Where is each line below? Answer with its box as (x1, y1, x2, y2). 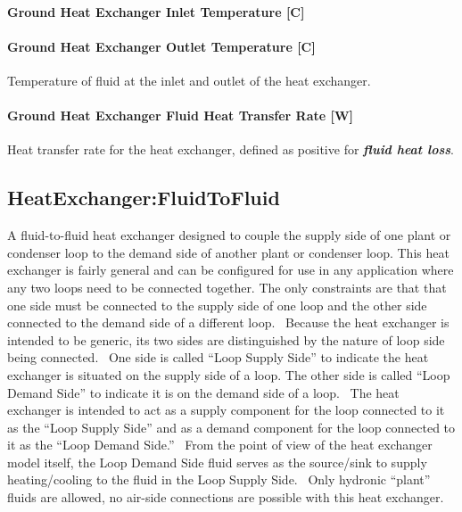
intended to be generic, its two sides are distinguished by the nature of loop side (7, 330, 445, 349)
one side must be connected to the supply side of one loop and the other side (7, 295, 427, 314)
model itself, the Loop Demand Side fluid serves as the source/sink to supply (7, 452, 427, 471)
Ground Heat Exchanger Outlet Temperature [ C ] (7, 37, 316, 55)
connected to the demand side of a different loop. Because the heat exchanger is (7, 313, 450, 332)
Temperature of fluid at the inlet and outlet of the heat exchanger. (7, 70, 371, 89)
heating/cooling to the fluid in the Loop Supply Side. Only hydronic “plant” (7, 470, 431, 489)
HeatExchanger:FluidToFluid (7, 184, 280, 211)
